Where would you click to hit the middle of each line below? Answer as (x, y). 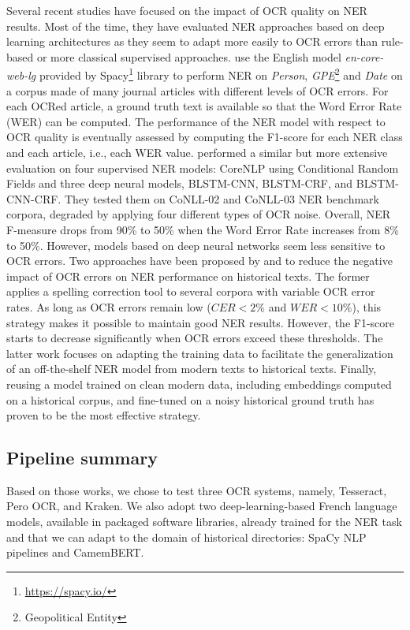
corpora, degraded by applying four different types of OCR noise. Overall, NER (199, 214)
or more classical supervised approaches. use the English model (189, 56)
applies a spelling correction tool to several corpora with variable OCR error (191, 291)
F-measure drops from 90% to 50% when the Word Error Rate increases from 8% (203, 229)
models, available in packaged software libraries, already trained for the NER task (204, 522)
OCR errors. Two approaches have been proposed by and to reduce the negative (199, 261)
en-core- (364, 56)
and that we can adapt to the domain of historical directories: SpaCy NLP (186, 537)
